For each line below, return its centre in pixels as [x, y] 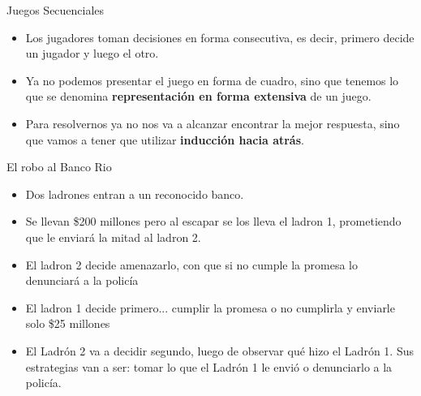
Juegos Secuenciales [56, 10]
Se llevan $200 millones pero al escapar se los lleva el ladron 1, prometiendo [213, 221]
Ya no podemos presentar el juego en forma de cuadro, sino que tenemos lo [212, 80]
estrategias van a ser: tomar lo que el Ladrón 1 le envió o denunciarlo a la [209, 366]
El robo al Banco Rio [59, 167]
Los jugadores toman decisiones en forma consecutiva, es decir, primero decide [220, 37]
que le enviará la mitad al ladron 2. [113, 237]
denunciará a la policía [82, 280]
